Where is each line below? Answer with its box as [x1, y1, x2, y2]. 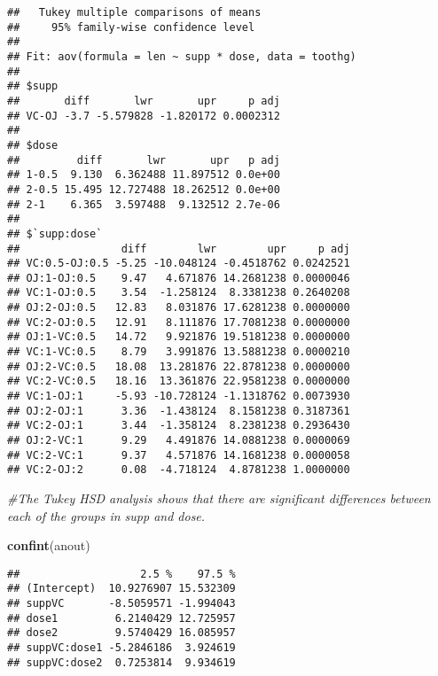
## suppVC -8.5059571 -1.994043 [7, 597, 236, 610]
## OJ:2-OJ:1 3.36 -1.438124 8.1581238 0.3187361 [7, 404, 350, 417]
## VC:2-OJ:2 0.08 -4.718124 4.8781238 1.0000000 [7, 463, 350, 477]
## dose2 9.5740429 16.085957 [7, 626, 236, 640]
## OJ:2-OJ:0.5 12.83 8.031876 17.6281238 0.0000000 [7, 301, 350, 315]
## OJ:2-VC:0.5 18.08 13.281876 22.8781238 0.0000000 [7, 360, 350, 373]
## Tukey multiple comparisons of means [7, 6, 262, 19]
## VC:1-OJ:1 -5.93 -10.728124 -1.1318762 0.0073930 [7, 390, 350, 403]
